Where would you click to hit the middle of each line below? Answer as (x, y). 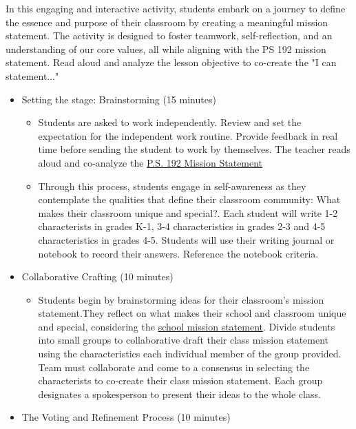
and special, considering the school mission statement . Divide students (187, 326)
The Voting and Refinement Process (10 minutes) (126, 417)
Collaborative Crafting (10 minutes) (97, 276)
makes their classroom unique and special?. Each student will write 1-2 (188, 212)
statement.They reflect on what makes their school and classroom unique (192, 313)
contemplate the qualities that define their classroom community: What (189, 199)
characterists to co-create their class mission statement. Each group (180, 380)
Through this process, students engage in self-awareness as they (172, 186)
